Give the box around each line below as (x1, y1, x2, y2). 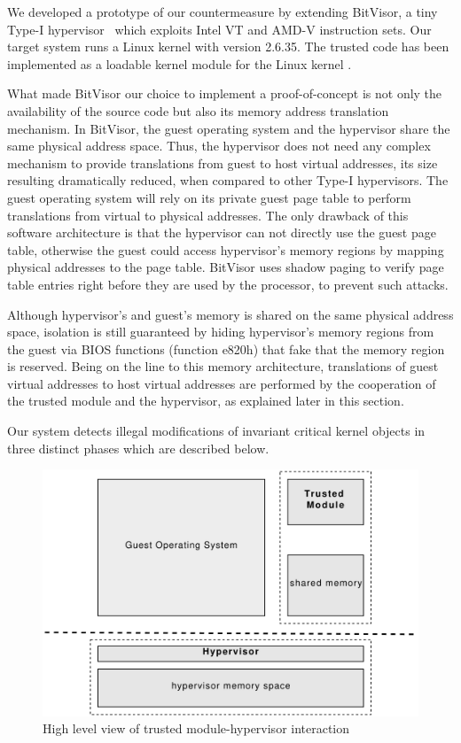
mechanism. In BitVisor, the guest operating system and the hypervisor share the (7, 119, 450, 137)
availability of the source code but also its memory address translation (7, 101, 389, 120)
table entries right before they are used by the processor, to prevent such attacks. (7, 275, 449, 293)
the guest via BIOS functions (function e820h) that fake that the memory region (7, 339, 445, 358)
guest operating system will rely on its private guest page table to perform (7, 188, 411, 206)
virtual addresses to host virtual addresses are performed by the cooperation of (7, 374, 436, 392)
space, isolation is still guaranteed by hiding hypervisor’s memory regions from (7, 322, 434, 341)
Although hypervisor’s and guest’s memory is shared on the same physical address (7, 305, 454, 323)
